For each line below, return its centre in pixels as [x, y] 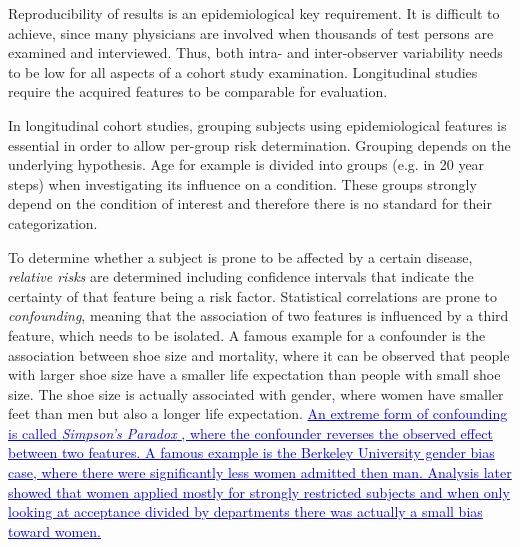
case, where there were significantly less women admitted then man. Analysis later [260, 472]
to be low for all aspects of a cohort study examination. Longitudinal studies [243, 71]
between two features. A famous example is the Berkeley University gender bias [251, 452]
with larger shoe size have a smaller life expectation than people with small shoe [254, 374]
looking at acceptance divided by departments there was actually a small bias [245, 511]
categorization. [53, 222]
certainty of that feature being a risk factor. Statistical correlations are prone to [253, 295]
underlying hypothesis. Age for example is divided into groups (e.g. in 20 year [246, 164]
